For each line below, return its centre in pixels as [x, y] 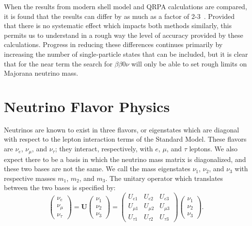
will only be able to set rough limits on [189, 63]
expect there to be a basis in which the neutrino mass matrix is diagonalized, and [125, 159]
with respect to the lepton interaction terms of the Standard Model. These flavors [125, 139]
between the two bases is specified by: [60, 187]
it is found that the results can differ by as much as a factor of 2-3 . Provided [119, 16]
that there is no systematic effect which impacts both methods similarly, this [118, 25]
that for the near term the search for [58, 63]
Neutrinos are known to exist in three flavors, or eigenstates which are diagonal [122, 129]
